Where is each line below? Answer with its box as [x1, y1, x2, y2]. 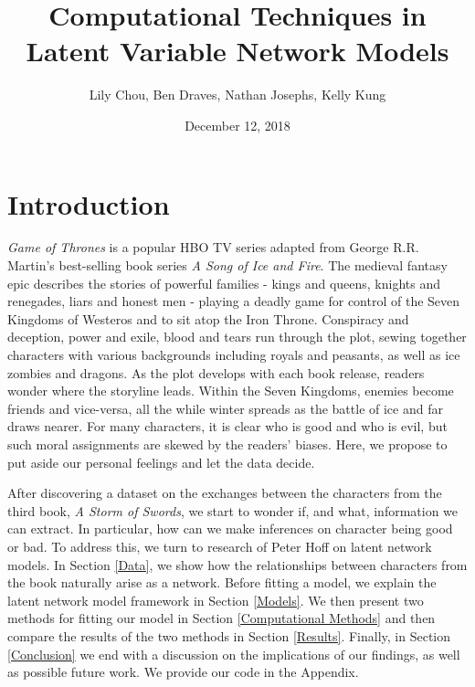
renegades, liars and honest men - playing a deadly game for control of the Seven [7, 291, 460, 311]
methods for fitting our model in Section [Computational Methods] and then [7, 608, 436, 628]
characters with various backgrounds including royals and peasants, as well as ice [7, 345, 460, 364]
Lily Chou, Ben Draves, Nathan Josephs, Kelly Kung [89, 85, 386, 104]
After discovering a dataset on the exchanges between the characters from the [7, 483, 442, 502]
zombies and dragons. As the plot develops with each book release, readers [7, 363, 425, 382]
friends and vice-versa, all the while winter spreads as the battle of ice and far [7, 398, 443, 417]
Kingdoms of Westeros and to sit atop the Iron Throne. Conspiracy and [7, 309, 409, 328]
